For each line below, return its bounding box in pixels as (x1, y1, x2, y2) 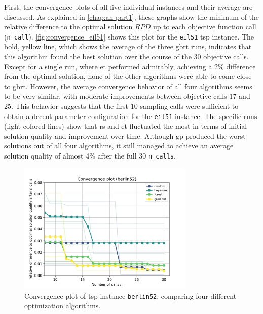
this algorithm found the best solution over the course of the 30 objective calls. (4, 51, 249, 62)
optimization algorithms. (24, 300, 101, 311)
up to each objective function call (153, 21, 256, 32)
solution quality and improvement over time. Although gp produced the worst (4, 130, 246, 141)
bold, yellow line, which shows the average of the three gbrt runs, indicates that (4, 41, 252, 52)
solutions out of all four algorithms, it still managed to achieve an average (4, 140, 234, 151)
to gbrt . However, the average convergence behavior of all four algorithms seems (4, 81, 252, 91)
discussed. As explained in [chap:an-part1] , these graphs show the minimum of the (4, 11, 259, 22)
